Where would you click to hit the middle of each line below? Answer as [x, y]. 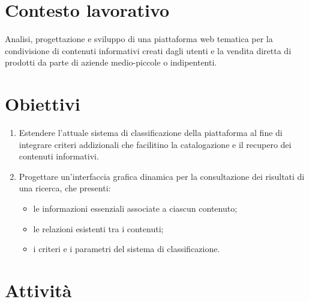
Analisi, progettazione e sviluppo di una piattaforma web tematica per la [139, 39]
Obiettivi [43, 104]
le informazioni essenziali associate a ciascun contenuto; [135, 208]
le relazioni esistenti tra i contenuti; [98, 228]
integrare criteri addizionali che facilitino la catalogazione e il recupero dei [155, 144]
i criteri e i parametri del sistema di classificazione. [127, 249]
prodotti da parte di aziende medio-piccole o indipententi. [111, 62]
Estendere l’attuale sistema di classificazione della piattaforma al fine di [151, 133]
